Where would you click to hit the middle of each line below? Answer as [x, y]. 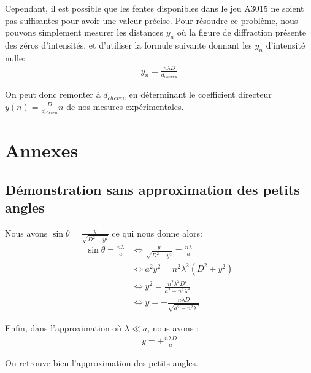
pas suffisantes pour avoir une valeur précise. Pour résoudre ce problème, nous [152, 20]
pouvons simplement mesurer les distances [84, 32]
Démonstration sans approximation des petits [152, 189]
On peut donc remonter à [53, 94]
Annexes [42, 150]
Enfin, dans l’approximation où [63, 328]
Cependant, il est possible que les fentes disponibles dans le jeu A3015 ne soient [155, 8]
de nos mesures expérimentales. [125, 106]
